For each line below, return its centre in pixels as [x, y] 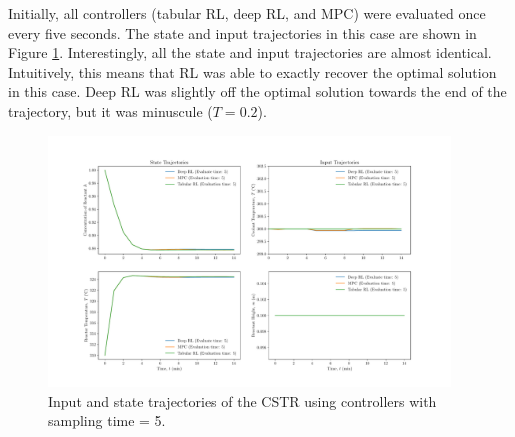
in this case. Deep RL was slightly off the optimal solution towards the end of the [257, 91]
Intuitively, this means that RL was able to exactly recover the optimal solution [252, 71]
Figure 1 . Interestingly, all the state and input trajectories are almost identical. [250, 52]
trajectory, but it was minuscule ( [110, 110]
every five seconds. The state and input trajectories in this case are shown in [242, 32]
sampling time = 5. [107, 420]
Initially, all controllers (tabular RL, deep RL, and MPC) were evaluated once [247, 13]
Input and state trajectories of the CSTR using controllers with [242, 400]
